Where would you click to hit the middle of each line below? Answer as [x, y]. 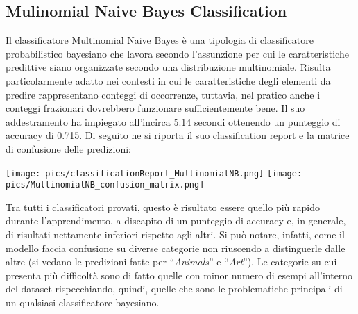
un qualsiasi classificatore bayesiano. [83, 303]
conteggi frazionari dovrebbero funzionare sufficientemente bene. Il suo [155, 108]
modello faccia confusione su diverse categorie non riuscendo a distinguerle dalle [176, 248]
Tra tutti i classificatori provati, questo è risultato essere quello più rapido [163, 207]
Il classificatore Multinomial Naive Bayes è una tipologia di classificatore [160, 40]
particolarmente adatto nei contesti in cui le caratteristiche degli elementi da [168, 80]
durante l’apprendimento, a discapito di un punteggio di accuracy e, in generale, [176, 221]
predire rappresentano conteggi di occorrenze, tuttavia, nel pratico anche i [163, 94]
